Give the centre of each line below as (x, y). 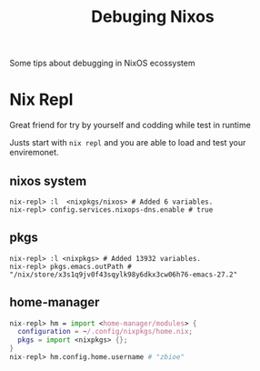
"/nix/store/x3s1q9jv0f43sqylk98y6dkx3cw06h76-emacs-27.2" (124, 275)
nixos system (48, 180)
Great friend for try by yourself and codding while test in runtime (130, 125)
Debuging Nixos (153, 17)
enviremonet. (34, 153)
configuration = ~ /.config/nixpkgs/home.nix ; (105, 332)
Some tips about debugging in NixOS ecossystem (102, 63)
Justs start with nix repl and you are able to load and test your (128, 143)
